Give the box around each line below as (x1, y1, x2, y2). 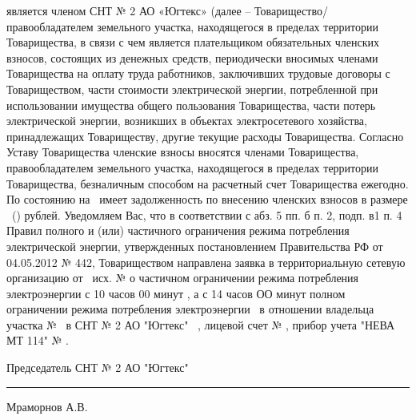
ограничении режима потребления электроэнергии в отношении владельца (6, 301, 374, 317)
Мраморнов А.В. (6, 398, 88, 414)
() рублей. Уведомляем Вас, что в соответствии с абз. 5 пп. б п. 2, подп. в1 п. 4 (11, 206, 402, 223)
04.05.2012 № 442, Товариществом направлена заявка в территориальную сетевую (6, 253, 406, 270)
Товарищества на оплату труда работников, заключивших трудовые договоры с (6, 65, 390, 82)
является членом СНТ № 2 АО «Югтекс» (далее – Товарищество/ (6, 2, 328, 18)
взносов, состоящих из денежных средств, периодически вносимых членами (6, 49, 378, 66)
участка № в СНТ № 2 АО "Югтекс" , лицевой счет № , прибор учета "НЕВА (6, 316, 395, 333)
